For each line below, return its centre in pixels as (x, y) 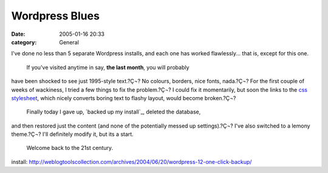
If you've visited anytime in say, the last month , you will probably (108, 67)
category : (24, 42)
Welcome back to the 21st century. (70, 148)
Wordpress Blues (56, 16)
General (69, 42)
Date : (18, 34)
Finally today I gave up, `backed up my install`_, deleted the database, (114, 112)
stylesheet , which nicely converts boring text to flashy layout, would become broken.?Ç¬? (124, 98)
